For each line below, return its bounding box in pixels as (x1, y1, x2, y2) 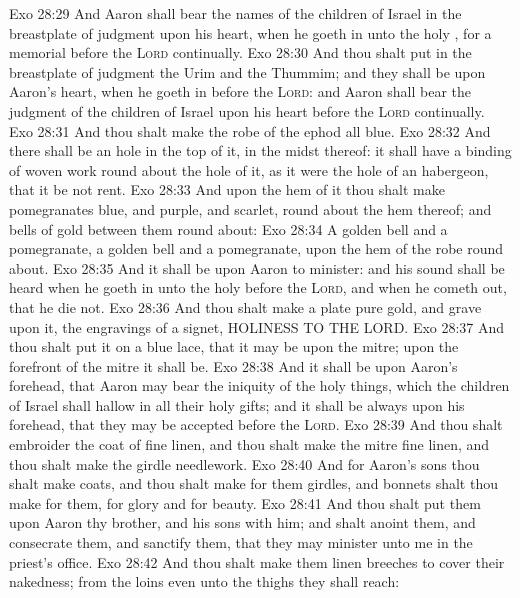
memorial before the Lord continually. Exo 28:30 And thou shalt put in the (9, 42, 472, 63)
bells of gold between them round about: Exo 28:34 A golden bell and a (9, 218, 448, 239)
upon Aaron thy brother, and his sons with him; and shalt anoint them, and (9, 512, 476, 533)
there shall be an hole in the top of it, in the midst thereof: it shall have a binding (9, 140, 512, 161)
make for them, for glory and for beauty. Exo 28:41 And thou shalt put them (9, 492, 481, 513)
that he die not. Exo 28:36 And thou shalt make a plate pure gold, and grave (9, 296, 482, 317)
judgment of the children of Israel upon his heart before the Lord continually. (9, 100, 485, 121)
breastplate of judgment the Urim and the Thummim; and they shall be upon (9, 61, 486, 82)
